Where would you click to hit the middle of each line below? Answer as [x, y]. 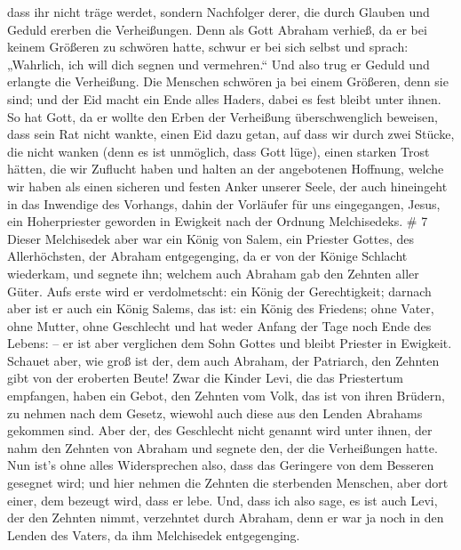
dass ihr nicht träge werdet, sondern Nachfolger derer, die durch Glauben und [219, 12]
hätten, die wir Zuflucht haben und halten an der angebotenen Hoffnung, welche [226, 169]
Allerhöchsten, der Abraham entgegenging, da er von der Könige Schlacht [207, 256]
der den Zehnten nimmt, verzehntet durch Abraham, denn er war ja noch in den [226, 518]
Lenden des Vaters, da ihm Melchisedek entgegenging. [154, 534]
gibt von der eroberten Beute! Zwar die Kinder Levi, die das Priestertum [205, 378]
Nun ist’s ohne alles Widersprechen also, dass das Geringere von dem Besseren [221, 465]
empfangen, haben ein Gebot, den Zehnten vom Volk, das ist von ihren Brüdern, [226, 396]
